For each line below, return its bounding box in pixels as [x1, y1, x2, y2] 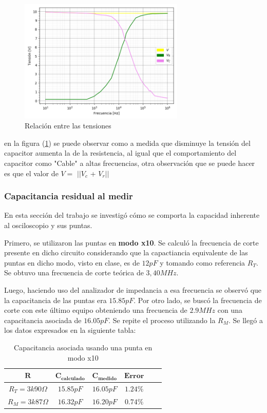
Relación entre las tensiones [25, 120, 111, 131]
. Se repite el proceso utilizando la [108, 314, 216, 325]
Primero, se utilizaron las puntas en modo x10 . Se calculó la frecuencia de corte [4, 237, 259, 248]
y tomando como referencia [160, 257, 245, 268]
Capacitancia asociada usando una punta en [14, 342, 152, 352]
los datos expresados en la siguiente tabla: [4, 325, 136, 335]
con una [217, 305, 242, 315]
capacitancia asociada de [4, 314, 82, 325]
